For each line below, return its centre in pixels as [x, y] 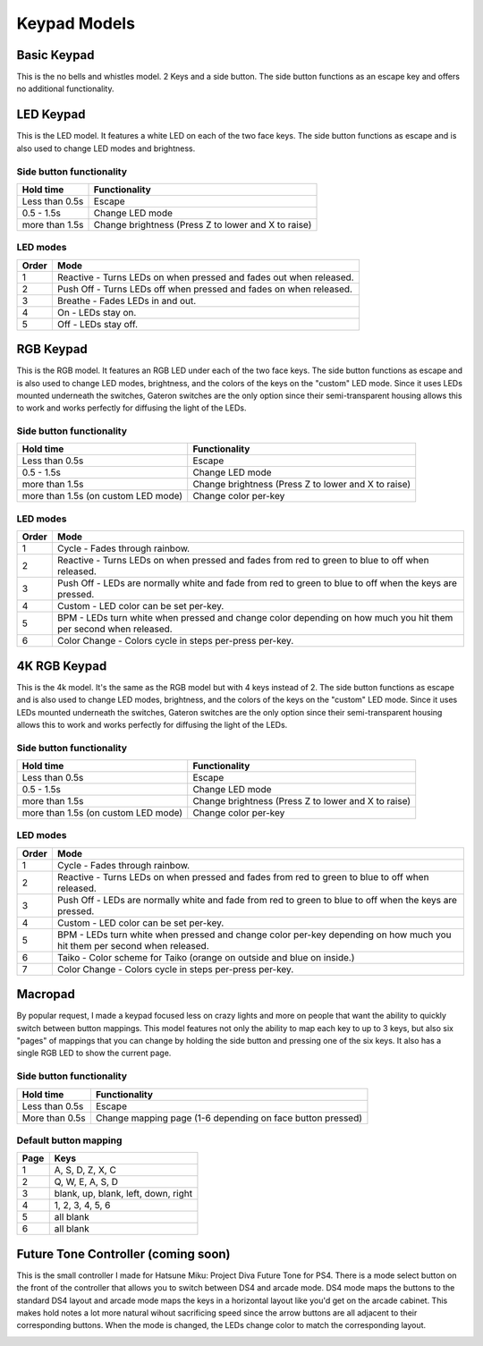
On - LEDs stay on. [97, 312]
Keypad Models [76, 23]
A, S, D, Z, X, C [85, 1170]
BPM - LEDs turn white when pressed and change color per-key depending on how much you [254, 935]
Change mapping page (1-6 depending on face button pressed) [229, 1118]
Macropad [46, 994]
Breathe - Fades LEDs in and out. [127, 301]
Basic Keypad [55, 55]
